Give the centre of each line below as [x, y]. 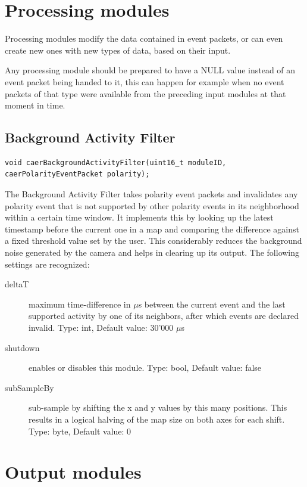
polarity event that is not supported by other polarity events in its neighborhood [152, 205]
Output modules [73, 472]
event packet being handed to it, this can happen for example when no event [145, 81]
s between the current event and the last [212, 304]
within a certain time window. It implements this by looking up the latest [139, 217]
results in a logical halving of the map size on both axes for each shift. [157, 419]
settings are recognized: [47, 264]
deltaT [17, 284]
